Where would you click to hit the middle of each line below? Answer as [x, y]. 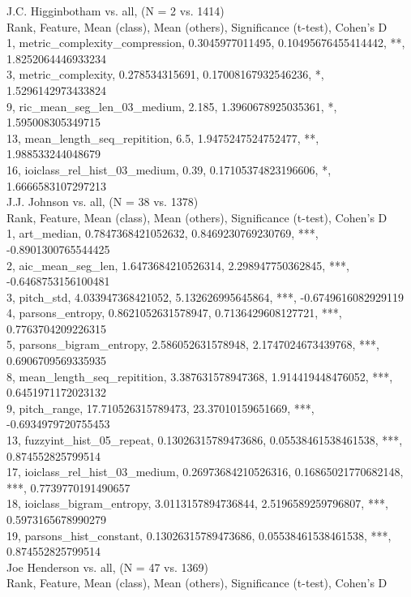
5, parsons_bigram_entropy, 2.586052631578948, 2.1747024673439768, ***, [193, 344]
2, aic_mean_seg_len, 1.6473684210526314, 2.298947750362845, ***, [178, 265]
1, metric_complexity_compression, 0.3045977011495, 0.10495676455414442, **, [206, 43]
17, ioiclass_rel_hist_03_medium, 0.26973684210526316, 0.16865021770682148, [205, 472]
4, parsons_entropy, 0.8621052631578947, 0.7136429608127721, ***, [174, 313]
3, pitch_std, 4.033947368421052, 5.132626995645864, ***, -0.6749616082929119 [205, 296]
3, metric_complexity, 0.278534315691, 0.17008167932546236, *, [165, 74]
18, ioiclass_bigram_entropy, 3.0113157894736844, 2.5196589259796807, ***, [197, 503]
